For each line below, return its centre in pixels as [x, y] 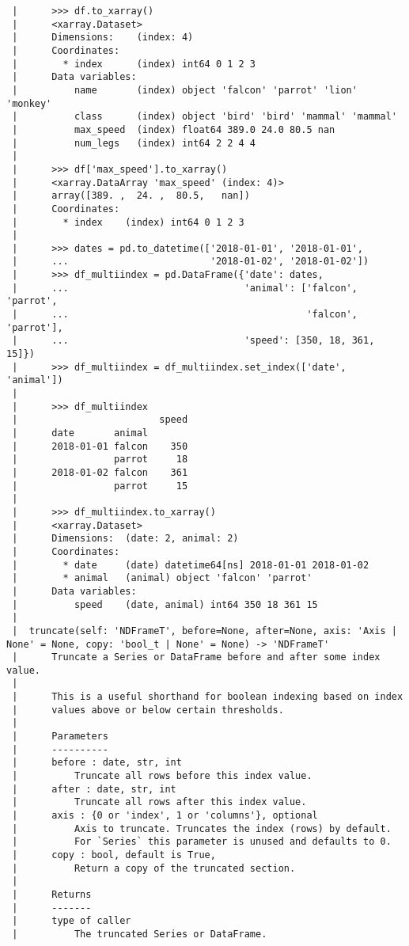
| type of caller [72, 921]
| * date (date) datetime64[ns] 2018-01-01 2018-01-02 [191, 565]
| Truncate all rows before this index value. [162, 776]
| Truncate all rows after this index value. [159, 802]
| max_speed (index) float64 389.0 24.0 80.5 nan [174, 129]
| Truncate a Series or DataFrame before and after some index [196, 657]
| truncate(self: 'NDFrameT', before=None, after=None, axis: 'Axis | [204, 631]
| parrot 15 [100, 486]
